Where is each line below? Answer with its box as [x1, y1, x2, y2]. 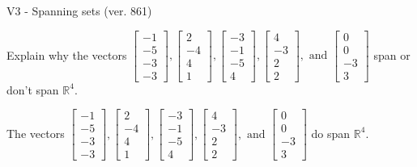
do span [311, 124, 351, 141]
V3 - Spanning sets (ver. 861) [6, 2, 152, 19]
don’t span [6, 81, 59, 98]
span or [373, 46, 411, 63]
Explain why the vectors [6, 46, 127, 63]
